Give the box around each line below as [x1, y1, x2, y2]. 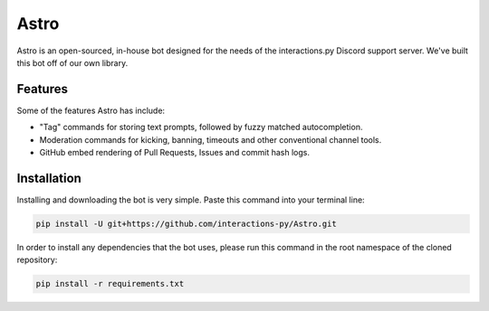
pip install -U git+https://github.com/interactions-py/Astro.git [35, 218, 337, 229]
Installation [16, 170, 81, 185]
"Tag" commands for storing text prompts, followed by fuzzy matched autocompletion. [39, 122, 363, 133]
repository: [16, 254, 58, 266]
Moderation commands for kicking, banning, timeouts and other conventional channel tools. [39, 134, 382, 145]
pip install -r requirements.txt [35, 278, 185, 289]
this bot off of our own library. [16, 57, 129, 68]
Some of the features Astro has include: [16, 105, 166, 116]
